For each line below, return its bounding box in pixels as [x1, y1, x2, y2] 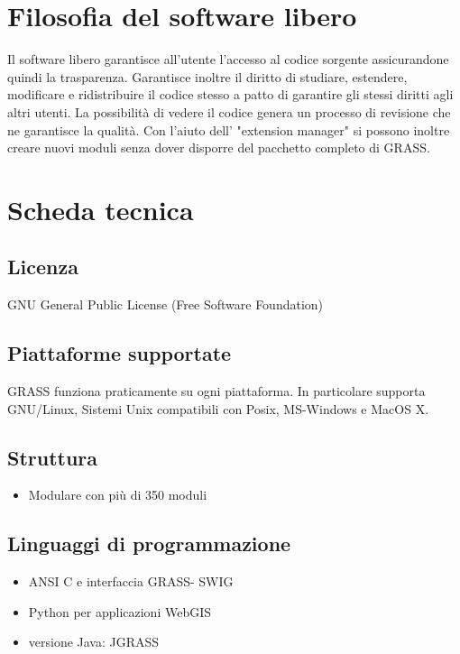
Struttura [7, 443, 98, 471]
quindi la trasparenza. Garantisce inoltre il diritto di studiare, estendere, [7, 67, 408, 86]
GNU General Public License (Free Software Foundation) [7, 295, 324, 314]
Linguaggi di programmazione [7, 530, 291, 557]
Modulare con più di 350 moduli [28, 485, 207, 504]
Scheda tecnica [7, 190, 194, 227]
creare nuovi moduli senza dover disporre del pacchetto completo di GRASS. [7, 138, 430, 157]
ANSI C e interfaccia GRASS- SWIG [28, 572, 234, 591]
